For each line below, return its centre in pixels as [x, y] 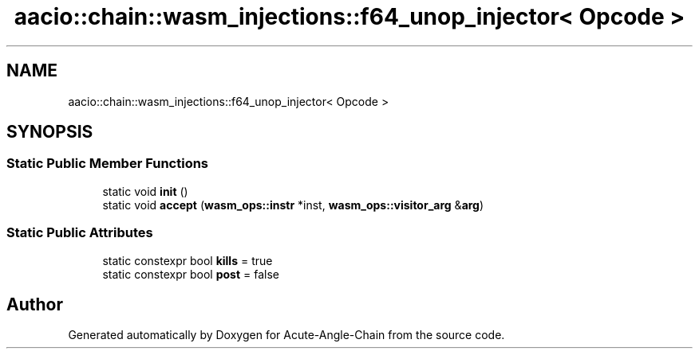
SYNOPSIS [50, 132]
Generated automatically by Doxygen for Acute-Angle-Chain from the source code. [286, 335]
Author [35, 304]
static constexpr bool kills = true [188, 260]
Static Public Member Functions [108, 164]
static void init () [145, 191]
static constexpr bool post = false [191, 274]
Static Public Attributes [80, 233]
